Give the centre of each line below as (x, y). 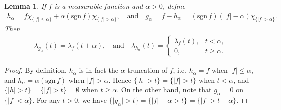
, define (174, 6)
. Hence (120, 80)
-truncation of (146, 70)
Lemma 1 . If (25, 6)
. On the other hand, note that (164, 90)
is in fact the (99, 70)
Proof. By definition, (35, 70)
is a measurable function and (99, 6)
